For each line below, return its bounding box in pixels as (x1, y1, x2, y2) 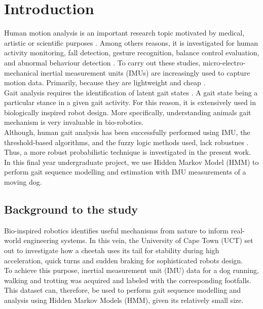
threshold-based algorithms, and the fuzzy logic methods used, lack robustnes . (4, 136, 249, 147)
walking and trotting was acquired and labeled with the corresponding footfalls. (4, 274, 251, 285)
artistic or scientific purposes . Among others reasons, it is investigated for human (4, 37, 258, 48)
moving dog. (4, 177, 42, 187)
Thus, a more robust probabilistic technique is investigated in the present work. (4, 147, 251, 157)
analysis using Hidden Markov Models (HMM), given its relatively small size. (4, 294, 244, 305)
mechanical (4, 67, 39, 78)
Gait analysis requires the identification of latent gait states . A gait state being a (4, 87, 258, 97)
